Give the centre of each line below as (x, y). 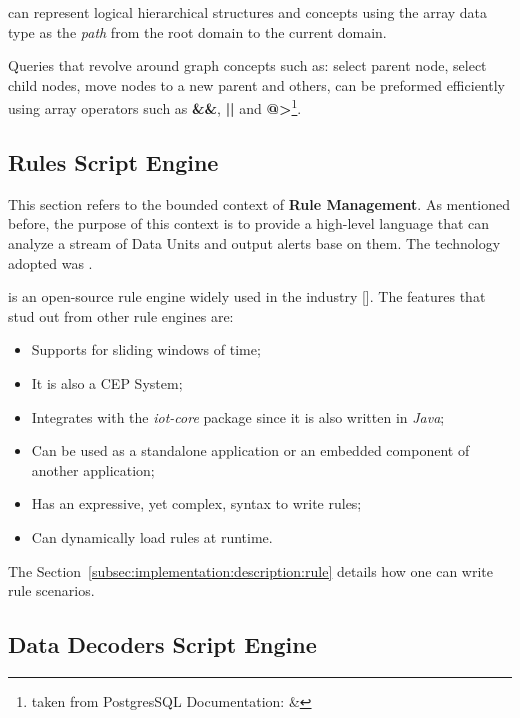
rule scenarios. (51, 590)
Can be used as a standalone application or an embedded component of (250, 450)
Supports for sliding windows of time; (146, 349)
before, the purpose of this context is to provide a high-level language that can (249, 223)
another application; (93, 469)
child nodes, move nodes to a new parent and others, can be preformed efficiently (256, 84)
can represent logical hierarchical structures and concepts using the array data (248, 12)
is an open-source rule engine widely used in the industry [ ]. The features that (247, 296)
